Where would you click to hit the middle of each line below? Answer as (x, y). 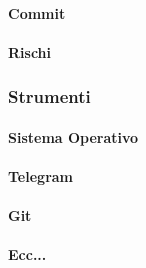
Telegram (41, 176)
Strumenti (49, 96)
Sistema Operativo (73, 136)
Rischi (30, 51)
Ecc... (27, 254)
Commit (37, 12)
